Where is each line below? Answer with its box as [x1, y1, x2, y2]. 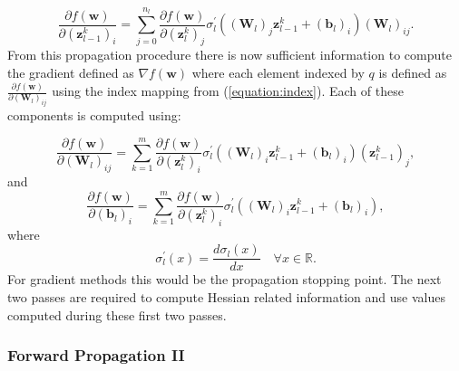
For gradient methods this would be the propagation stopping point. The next [7, 270, 442, 289]
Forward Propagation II [7, 344, 185, 366]
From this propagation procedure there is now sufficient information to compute [7, 45, 452, 64]
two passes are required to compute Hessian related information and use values [7, 287, 445, 306]
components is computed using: [7, 106, 181, 125]
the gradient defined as [7, 63, 134, 82]
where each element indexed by [191, 63, 365, 82]
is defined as [378, 63, 447, 82]
